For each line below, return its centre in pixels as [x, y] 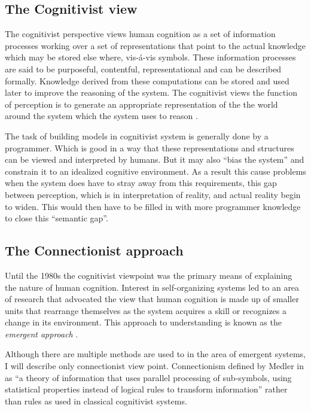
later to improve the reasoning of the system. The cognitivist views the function [151, 92]
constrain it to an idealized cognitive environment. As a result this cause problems [155, 171]
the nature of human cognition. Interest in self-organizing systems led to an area [152, 287]
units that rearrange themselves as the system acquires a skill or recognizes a [146, 310]
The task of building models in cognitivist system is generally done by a [137, 136]
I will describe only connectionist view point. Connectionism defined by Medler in [155, 366]
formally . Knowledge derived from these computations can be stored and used [147, 80]
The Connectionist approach [94, 250]
